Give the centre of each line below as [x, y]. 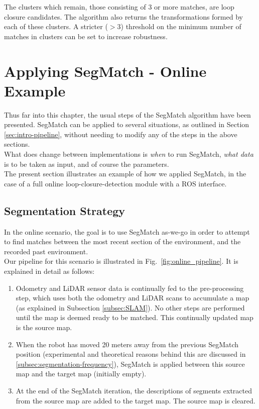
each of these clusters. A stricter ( [56, 26]
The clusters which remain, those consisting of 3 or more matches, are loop [119, 7]
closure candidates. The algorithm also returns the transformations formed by [123, 16]
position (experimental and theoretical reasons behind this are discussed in [131, 354]
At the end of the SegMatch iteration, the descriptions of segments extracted [134, 390]
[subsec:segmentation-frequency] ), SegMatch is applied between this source [130, 364]
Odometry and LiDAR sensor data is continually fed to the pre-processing [130, 288]
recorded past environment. [46, 251]
